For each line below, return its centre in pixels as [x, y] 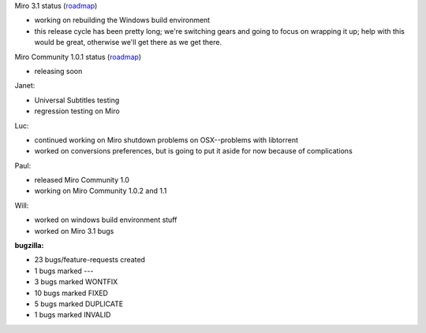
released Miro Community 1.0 [82, 180]
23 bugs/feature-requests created [90, 260]
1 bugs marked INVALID [73, 315]
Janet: [25, 86]
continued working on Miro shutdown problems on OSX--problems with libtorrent [166, 140]
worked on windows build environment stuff [106, 220]
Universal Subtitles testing [77, 100]
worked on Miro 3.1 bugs [74, 231]
